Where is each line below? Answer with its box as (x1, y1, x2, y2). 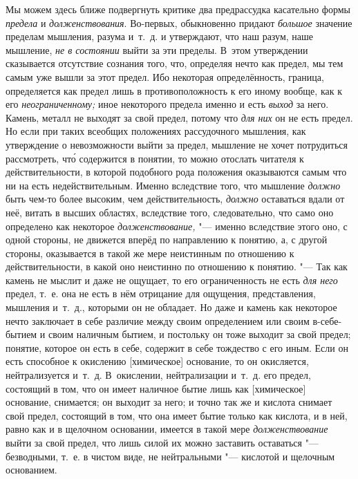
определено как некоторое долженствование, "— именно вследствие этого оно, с (6, 218, 348, 233)
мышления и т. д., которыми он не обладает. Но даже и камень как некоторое (6, 300, 337, 314)
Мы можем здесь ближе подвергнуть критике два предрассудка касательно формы (6, 2, 350, 16)
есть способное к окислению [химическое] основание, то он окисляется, (6, 354, 309, 368)
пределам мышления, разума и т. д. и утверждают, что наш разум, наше (6, 29, 314, 44)
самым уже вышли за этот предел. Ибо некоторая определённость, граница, (6, 69, 324, 84)
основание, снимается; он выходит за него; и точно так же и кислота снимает (6, 395, 332, 409)
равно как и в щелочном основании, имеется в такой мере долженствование (6, 422, 328, 436)
